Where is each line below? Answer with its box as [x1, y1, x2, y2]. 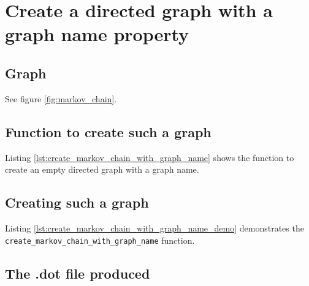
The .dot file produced [5, 263, 150, 282]
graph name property [5, 21, 189, 47]
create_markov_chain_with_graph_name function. [5, 233, 195, 246]
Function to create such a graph [5, 122, 212, 141]
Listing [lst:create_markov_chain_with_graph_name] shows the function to [5, 151, 294, 164]
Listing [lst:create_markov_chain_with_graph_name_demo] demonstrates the [5, 221, 304, 234]
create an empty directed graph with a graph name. [5, 163, 199, 176]
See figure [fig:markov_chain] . [5, 92, 117, 105]
